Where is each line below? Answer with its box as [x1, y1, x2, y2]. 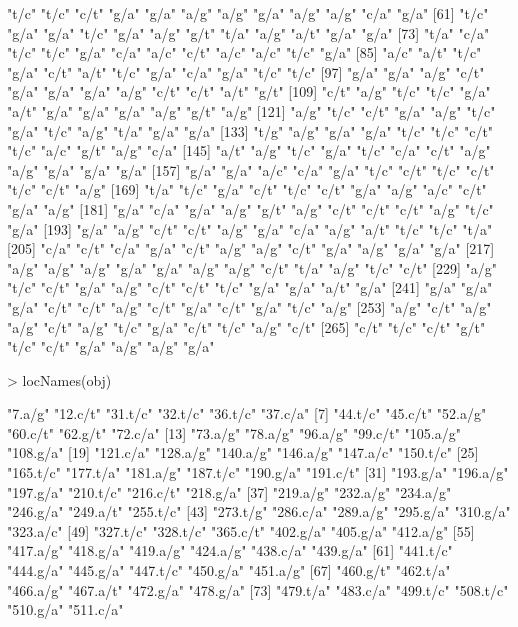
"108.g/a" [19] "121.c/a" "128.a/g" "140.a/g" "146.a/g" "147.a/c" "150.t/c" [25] [7, 442, 479, 463]
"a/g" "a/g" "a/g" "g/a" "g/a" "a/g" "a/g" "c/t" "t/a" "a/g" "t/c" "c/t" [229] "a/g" [7, 257, 497, 278]
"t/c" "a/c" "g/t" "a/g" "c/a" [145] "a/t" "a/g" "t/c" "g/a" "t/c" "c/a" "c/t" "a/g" [7, 140, 491, 161]
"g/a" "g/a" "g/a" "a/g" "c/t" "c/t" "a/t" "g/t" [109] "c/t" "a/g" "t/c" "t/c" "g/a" [7, 81, 491, 102]
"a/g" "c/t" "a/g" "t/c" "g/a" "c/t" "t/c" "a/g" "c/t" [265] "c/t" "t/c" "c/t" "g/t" [7, 316, 486, 337]
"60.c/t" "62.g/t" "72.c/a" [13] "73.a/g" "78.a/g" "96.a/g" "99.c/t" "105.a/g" [7, 422, 461, 443]
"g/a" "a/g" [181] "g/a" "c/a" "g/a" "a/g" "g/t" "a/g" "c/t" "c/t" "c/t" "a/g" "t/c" [7, 198, 494, 219]
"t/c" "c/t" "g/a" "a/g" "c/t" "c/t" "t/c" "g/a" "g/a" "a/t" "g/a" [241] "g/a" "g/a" [7, 277, 493, 298]
